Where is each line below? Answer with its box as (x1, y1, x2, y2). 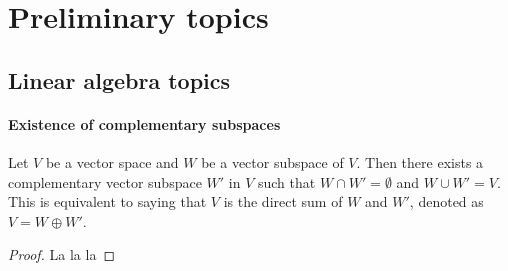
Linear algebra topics (8, 64, 231, 95)
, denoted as (409, 191, 484, 212)
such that (257, 171, 316, 192)
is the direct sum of (223, 191, 343, 212)
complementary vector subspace (8, 171, 202, 192)
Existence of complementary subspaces (8, 113, 281, 134)
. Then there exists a (356, 151, 484, 172)
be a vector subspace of (201, 151, 344, 172)
